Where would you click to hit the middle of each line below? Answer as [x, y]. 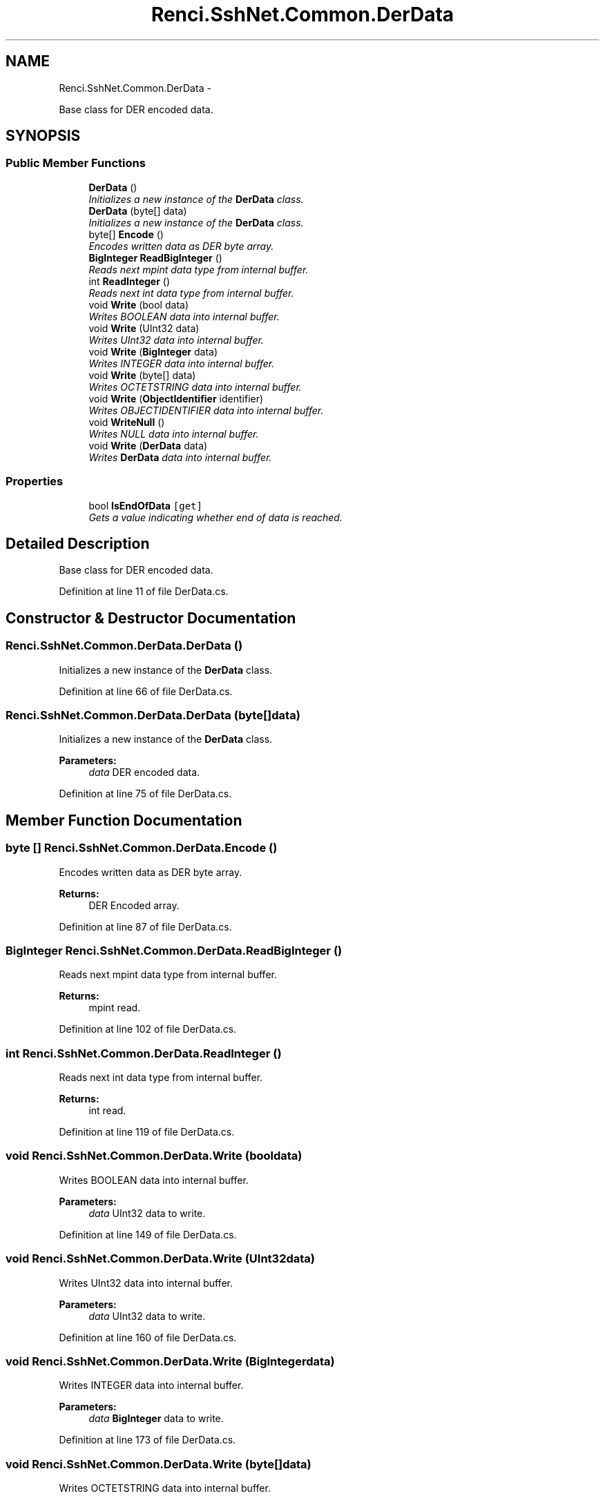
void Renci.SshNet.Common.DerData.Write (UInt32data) [161, 1259]
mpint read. [115, 1008]
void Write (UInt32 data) [144, 328]
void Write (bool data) [139, 304]
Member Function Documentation [124, 820]
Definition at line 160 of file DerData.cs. [148, 1337]
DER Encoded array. [134, 905]
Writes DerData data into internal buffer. [180, 457]
